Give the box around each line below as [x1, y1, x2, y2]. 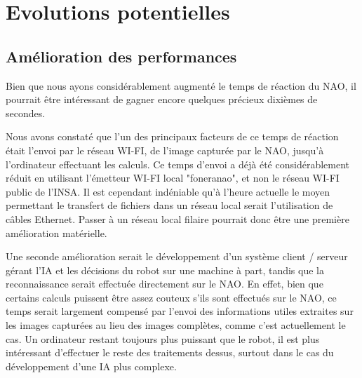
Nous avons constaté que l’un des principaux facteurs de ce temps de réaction [6, 129, 339, 144]
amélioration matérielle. [6, 225, 107, 240]
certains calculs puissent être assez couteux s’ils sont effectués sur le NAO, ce [6, 290, 337, 304]
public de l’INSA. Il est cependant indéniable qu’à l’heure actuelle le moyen [6, 184, 330, 198]
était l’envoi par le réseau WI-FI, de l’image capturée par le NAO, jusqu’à [6, 142, 324, 157]
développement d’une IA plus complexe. [6, 358, 177, 373]
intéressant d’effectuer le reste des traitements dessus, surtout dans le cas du [6, 345, 334, 360]
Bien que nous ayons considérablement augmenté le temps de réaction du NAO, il [6, 78, 356, 93]
